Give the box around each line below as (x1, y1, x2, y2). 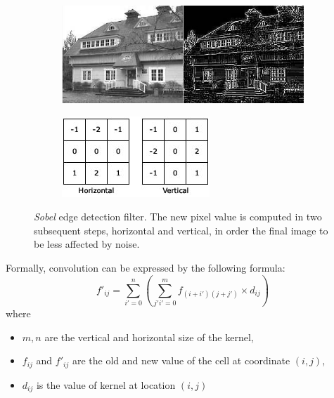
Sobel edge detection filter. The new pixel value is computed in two (34, 209, 322, 224)
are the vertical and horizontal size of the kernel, (44, 329, 254, 344)
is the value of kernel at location (36, 377, 176, 392)
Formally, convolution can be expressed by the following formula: (6, 260, 285, 274)
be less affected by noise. (34, 237, 140, 251)
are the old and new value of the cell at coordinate (72, 353, 290, 368)
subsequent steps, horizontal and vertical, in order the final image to (34, 223, 328, 237)
